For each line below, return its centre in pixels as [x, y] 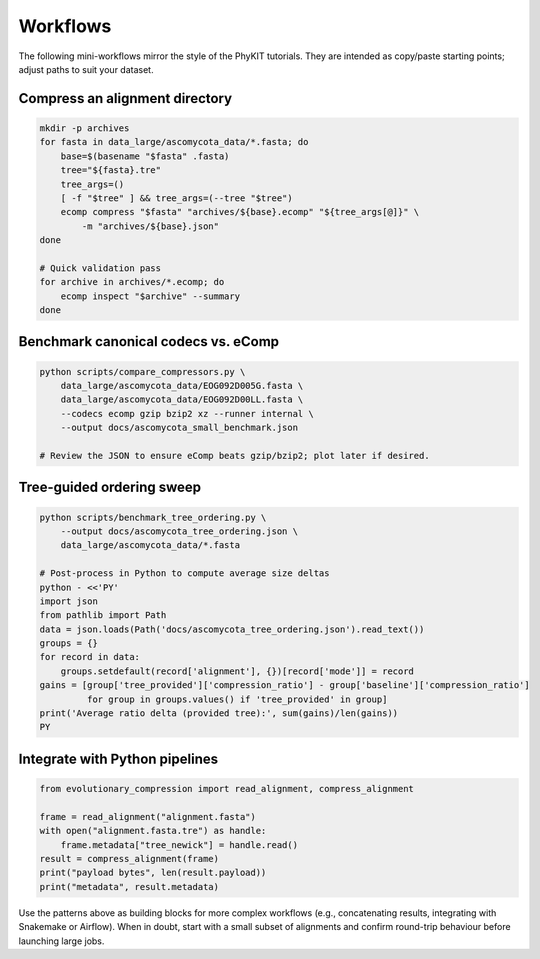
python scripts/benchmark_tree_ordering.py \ [153, 517]
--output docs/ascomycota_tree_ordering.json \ [179, 531]
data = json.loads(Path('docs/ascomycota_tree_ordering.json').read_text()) [232, 629]
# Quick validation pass [100, 268]
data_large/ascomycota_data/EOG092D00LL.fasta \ [182, 399]
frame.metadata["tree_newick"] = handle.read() [179, 844]
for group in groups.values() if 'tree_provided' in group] [237, 699]
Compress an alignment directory [125, 98]
